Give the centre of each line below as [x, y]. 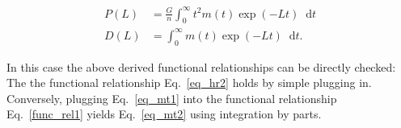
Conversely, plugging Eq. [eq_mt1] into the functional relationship [172, 98]
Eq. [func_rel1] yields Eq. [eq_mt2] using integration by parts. [164, 114]
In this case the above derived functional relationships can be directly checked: [201, 66]
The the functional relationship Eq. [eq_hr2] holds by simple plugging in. [189, 83]
